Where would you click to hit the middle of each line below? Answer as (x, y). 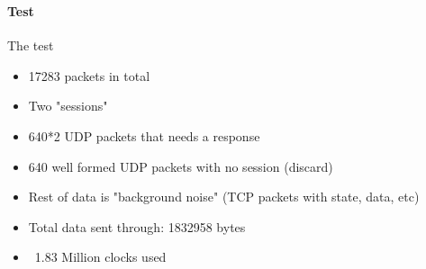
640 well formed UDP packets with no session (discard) (181, 166)
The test (31, 45)
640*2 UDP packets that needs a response (144, 135)
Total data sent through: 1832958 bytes (137, 226)
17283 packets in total (89, 75)
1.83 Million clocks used (100, 257)
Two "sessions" (68, 106)
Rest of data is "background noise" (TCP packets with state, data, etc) (224, 197)
